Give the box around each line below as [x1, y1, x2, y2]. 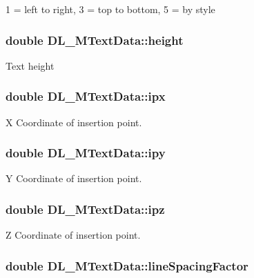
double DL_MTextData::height [6, 31, 184, 48]
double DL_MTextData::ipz [6, 200, 165, 217]
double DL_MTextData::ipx [6, 88, 166, 105]
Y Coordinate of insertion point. [6, 171, 142, 186]
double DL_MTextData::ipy [6, 144, 166, 161]
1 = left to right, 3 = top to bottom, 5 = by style [6, 2, 215, 16]
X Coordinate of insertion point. [6, 115, 142, 129]
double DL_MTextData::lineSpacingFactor [6, 257, 248, 274]
